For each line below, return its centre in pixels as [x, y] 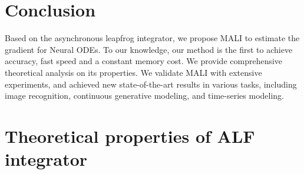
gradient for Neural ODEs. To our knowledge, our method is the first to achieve [149, 49]
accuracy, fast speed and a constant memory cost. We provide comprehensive [144, 61]
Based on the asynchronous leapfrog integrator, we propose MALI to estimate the [152, 38]
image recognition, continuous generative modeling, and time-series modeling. [145, 96]
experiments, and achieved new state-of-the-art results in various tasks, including [151, 84]
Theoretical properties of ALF [130, 135]
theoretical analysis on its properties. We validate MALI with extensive [133, 72]
